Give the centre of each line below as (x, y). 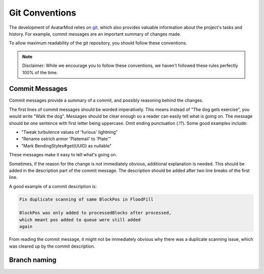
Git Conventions (43, 13)
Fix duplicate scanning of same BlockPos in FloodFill (86, 199)
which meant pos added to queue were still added (80, 220)
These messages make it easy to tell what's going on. (63, 155)
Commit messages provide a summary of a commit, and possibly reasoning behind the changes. (106, 101)
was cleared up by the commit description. (52, 246)
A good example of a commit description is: (53, 186)
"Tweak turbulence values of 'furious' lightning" (70, 132)
